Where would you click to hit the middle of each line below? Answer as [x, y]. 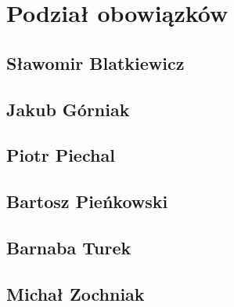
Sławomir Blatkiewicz [95, 62]
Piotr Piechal [61, 155]
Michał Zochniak [76, 293]
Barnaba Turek [69, 247]
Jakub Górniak [68, 109]
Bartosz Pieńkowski [87, 201]
